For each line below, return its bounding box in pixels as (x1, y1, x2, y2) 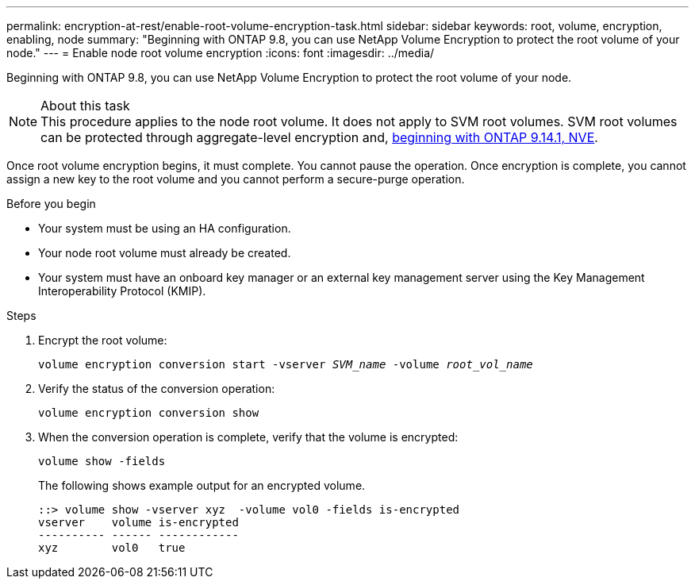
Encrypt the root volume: (38, 333, 167, 347)
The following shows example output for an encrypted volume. (38, 479, 366, 492)
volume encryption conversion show (38, 406, 259, 419)
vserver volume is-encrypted (38, 516, 239, 529)
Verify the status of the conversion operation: (38, 382, 275, 395)
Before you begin (6, 197, 96, 210)
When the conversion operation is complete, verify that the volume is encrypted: (38, 430, 459, 444)
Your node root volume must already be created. (38, 246, 291, 260)
